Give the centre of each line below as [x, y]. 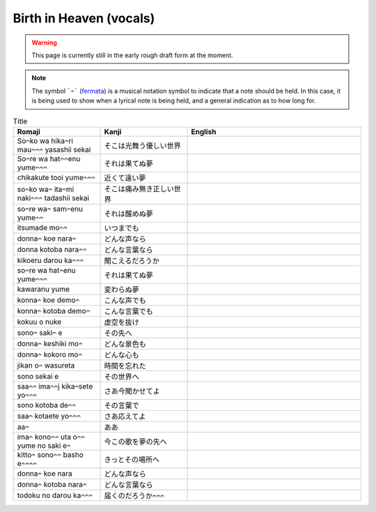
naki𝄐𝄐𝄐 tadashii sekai [53, 197]
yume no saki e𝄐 [44, 445]
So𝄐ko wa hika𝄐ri [45, 141]
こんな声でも [125, 300]
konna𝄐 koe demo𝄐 [48, 300]
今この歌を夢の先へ [135, 442]
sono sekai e [38, 376]
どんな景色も [125, 344]
